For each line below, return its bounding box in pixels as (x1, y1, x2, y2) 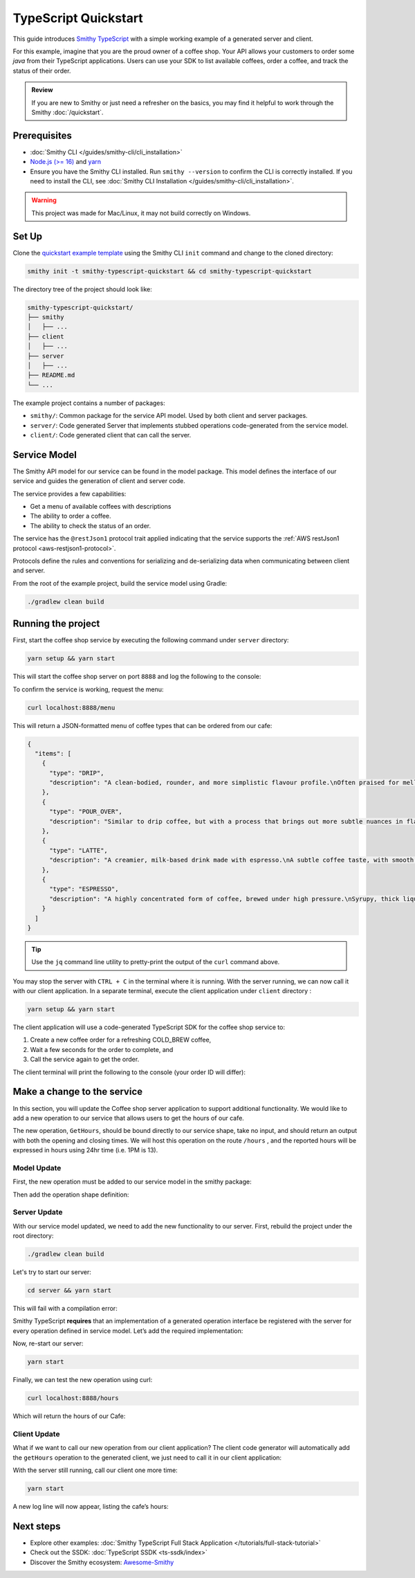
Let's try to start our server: (12, 1268, 91, 1276)
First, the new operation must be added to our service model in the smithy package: (12, 1177, 252, 1186)
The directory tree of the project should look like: (12, 284, 152, 293)
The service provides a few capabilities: (12, 489, 127, 498)
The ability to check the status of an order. (30, 521, 151, 529)
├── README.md (27, 371, 75, 379)
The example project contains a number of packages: (12, 399, 165, 407)
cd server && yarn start (27, 1287, 112, 1294)
